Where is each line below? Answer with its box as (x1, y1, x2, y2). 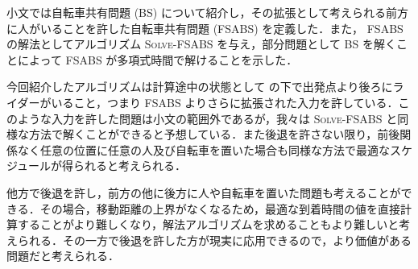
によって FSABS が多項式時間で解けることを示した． (17, 51, 298, 68)
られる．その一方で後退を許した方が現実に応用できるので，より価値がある (17, 231, 412, 248)
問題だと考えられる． (6, 247, 119, 264)
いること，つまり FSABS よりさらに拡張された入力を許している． (51, 93, 399, 110)
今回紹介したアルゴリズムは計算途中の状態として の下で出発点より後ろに (6, 78, 393, 95)
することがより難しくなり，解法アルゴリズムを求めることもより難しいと (17, 216, 399, 233)
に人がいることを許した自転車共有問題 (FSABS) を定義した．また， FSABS (6, 19, 404, 36)
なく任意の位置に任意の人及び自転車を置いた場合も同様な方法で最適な (17, 141, 390, 158)
